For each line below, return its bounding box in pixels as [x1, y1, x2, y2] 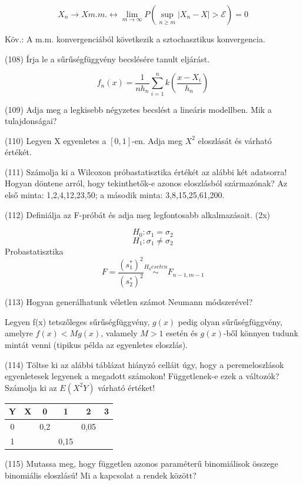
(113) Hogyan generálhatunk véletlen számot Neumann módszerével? [5, 296, 253, 308]
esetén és [166, 327, 198, 339]
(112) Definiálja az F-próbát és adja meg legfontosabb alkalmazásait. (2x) [5, 208, 270, 220]
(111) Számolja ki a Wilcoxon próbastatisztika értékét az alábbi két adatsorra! [5, 165, 287, 178]
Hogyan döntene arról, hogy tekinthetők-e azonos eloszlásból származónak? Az [5, 177, 288, 189]
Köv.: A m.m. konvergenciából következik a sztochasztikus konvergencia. [5, 33, 265, 45]
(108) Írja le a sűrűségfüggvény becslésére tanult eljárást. [5, 52, 210, 65]
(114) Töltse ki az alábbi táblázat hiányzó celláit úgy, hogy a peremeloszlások [5, 358, 284, 370]
